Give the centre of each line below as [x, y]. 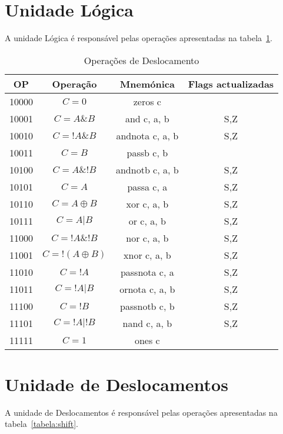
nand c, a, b [147, 323]
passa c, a [147, 186]
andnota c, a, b [147, 135]
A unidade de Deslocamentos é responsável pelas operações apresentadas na [141, 412]
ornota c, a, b [147, 289]
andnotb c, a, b [147, 169]
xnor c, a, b [147, 255]
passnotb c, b [147, 306]
